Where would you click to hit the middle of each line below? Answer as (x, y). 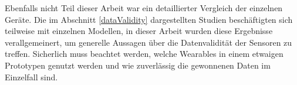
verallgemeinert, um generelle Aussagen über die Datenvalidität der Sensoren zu (148, 42)
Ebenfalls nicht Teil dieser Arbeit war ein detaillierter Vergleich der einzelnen (144, 8)
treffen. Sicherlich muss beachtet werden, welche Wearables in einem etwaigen (144, 54)
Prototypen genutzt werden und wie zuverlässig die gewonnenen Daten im (138, 65)
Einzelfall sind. (31, 76)
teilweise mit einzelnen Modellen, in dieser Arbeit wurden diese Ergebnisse (139, 31)
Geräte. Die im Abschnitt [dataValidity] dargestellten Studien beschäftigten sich (149, 19)
